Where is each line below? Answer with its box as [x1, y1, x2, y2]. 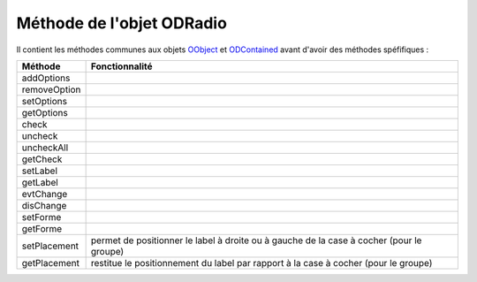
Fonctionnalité [90, 60, 154, 72]
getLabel [21, 176, 59, 188]
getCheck [21, 153, 63, 165]
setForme [21, 210, 62, 223]
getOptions [21, 106, 68, 118]
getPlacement [21, 256, 79, 269]
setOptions [21, 95, 68, 107]
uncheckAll [21, 141, 69, 154]
